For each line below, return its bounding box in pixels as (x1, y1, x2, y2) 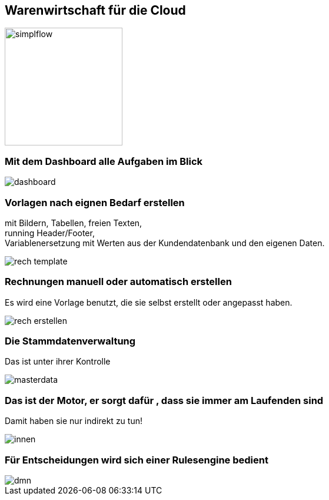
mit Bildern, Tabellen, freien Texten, (5, 217, 142, 228)
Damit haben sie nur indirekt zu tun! (5, 416, 142, 426)
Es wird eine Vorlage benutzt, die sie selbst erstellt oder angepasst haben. (5, 297, 293, 307)
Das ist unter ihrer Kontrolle (5, 356, 111, 367)
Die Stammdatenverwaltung (5, 335, 136, 347)
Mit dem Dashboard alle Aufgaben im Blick (5, 155, 203, 167)
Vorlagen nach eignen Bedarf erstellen (5, 196, 185, 208)
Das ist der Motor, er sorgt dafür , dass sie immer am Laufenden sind (5, 394, 324, 406)
